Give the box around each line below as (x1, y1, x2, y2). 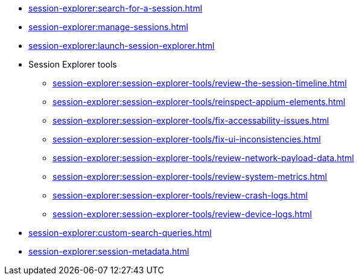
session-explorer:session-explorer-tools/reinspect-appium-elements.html (52, 97, 346, 107)
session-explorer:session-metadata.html (28, 246, 189, 256)
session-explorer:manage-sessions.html (28, 22, 188, 32)
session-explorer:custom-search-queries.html (28, 227, 212, 238)
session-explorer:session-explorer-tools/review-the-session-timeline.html (52, 78, 347, 88)
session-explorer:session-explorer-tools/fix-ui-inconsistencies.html (52, 134, 321, 144)
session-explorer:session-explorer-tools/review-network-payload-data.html (52, 153, 354, 163)
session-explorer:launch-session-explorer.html (28, 40, 215, 51)
